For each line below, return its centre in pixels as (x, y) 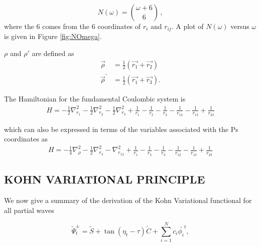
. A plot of (187, 26)
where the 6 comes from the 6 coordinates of (73, 26)
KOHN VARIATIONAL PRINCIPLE (105, 179)
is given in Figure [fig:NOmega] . (53, 36)
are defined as (53, 53)
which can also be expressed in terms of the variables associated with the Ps (121, 129)
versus (240, 26)
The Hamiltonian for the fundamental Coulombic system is (95, 99)
